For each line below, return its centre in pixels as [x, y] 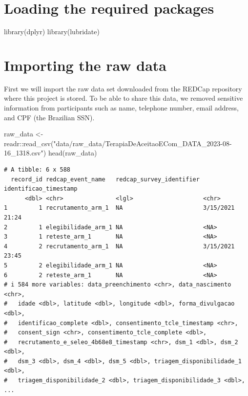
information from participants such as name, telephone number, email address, [121, 108]
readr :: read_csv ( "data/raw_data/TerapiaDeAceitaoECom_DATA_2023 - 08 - [118, 143]
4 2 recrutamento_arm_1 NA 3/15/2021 [119, 246]
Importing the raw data [85, 65]
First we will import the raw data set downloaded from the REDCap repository [123, 88]
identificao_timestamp [41, 189]
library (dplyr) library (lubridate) [52, 32]
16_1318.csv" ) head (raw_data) [51, 153]
